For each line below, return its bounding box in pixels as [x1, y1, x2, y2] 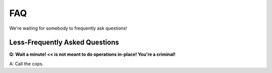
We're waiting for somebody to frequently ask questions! [9, 25, 127, 31]
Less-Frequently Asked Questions [9, 38, 119, 47]
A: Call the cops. [9, 60, 44, 66]
